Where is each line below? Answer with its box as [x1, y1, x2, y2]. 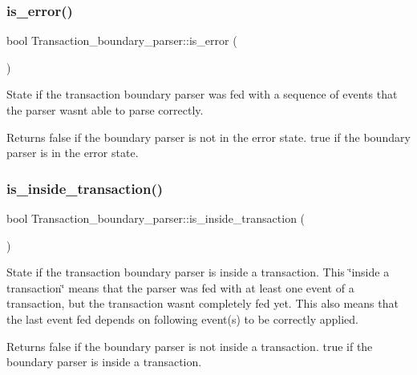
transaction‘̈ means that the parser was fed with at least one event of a [6, 279, 354, 296]
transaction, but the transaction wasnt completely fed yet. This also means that [6, 295, 399, 312]
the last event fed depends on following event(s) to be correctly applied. [6, 310, 358, 327]
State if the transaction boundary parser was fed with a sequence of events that [6, 86, 398, 103]
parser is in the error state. [6, 144, 139, 161]
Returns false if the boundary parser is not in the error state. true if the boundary [6, 128, 411, 145]
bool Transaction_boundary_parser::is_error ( [6, 32, 237, 49]
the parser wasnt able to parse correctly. [6, 102, 204, 118]
